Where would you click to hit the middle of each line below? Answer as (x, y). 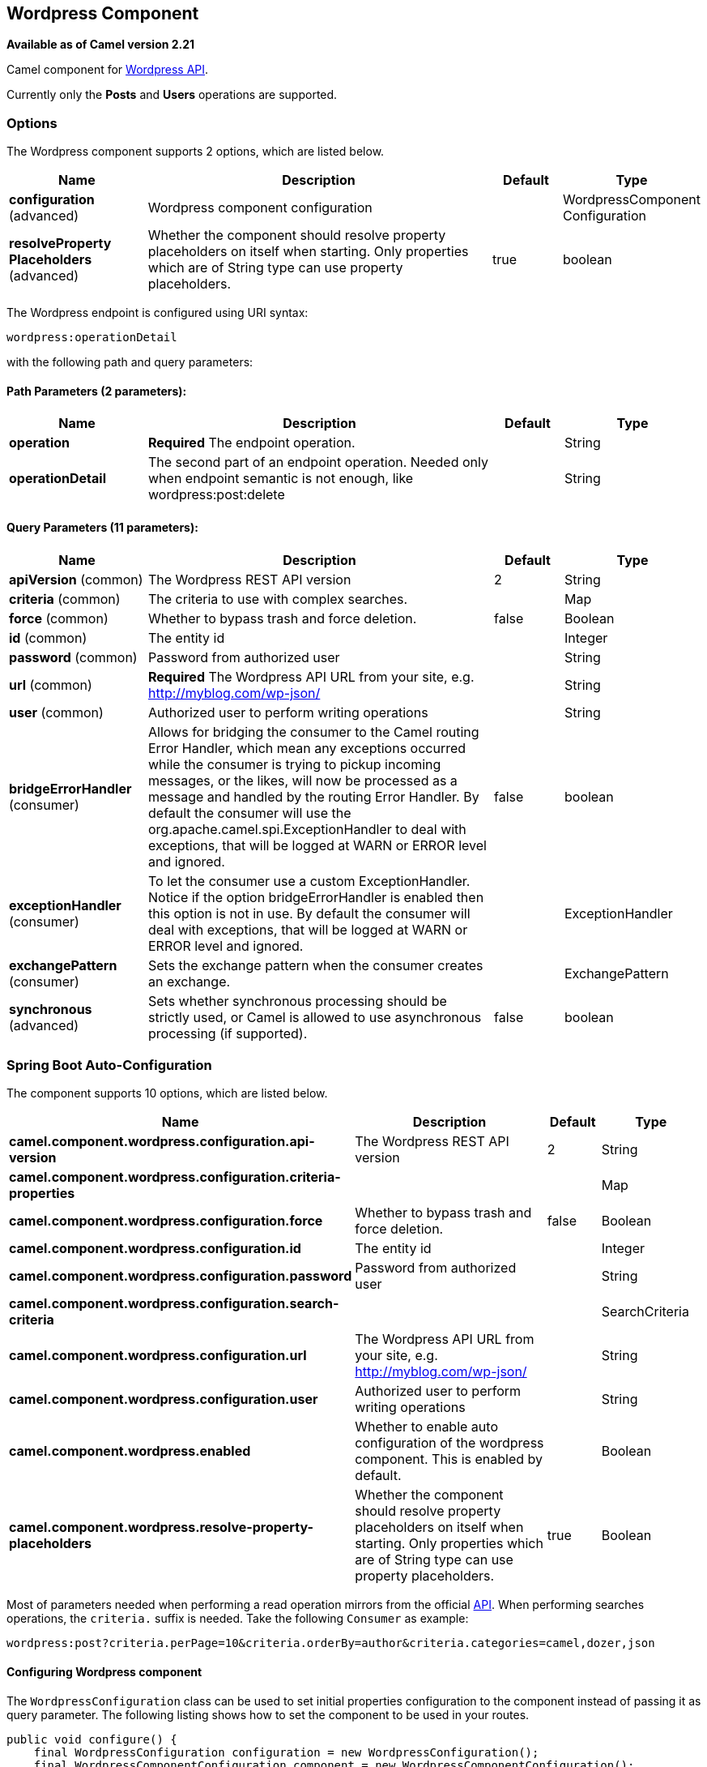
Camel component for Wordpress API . (108, 70)
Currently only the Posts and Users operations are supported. (172, 95)
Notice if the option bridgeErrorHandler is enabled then (316, 897)
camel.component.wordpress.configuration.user (164, 1399)
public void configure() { (92, 1739)
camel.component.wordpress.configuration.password (181, 1276)
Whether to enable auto (426, 1427)
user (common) (56, 712)
